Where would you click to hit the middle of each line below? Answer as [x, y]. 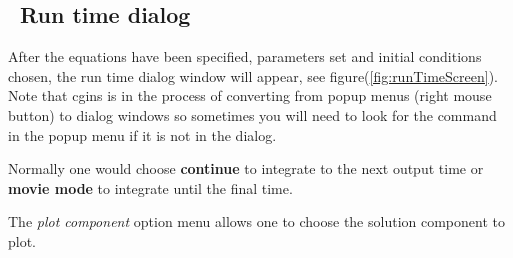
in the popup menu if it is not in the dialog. [142, 134]
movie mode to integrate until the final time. [150, 187]
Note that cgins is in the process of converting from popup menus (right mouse [250, 95]
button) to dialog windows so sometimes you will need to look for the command [252, 114]
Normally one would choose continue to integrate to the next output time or [246, 168]
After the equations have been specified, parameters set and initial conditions [245, 56]
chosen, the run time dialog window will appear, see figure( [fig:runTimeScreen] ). [253, 75]
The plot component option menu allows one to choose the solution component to [256, 221]
